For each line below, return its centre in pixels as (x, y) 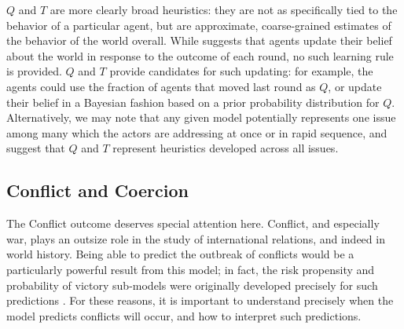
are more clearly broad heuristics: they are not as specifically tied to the (224, 9)
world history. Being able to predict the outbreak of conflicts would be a (180, 254)
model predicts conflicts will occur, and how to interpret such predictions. (184, 315)
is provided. (34, 71)
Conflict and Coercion (97, 190)
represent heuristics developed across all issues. (226, 148)
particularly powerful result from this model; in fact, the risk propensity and (191, 269)
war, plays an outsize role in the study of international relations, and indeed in (196, 238)
